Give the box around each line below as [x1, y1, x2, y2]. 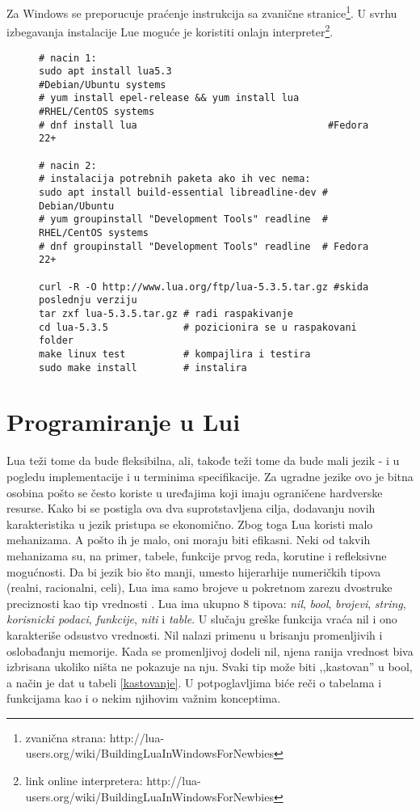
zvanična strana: [25, 729, 107, 746]
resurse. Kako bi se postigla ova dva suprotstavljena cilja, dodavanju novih [6, 500, 376, 517]
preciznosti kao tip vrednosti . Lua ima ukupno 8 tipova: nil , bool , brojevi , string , [6, 594, 406, 611]
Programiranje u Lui [6, 405, 241, 438]
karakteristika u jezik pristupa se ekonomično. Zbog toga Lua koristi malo [6, 515, 373, 532]
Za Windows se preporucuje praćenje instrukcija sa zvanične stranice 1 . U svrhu [6, 2, 397, 21]
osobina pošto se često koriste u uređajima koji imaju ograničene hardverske [6, 484, 383, 501]
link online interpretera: [25, 772, 143, 789]
